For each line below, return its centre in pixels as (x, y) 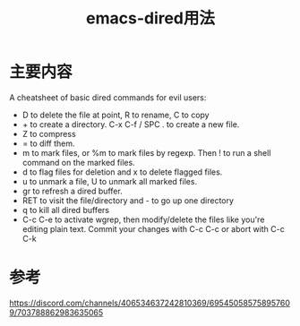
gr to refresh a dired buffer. (72, 191)
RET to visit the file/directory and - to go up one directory (128, 200)
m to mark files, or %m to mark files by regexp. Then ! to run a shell (146, 152)
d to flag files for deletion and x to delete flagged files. (122, 172)
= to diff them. (48, 143)
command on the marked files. (79, 162)
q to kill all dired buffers (66, 210)
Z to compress (49, 133)
